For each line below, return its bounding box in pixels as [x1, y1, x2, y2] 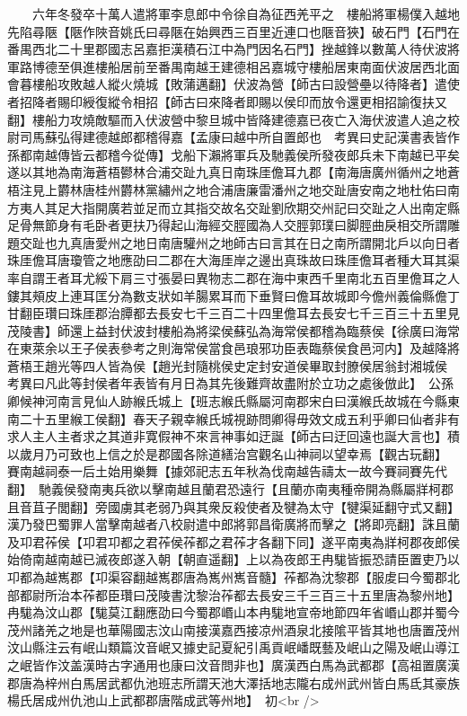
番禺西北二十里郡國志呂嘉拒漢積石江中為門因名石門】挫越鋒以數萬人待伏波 [7, 40, 447, 58]
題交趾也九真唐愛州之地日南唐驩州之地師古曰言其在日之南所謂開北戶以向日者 [7, 233, 460, 252]
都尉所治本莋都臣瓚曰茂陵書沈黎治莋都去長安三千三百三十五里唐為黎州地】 [19, 585, 460, 604]
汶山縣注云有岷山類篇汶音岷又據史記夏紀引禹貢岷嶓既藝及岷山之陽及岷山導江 [7, 638, 460, 657]
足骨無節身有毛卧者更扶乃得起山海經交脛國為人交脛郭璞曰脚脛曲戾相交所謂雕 [7, 216, 460, 234]
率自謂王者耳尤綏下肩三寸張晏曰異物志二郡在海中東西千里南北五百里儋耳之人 [7, 268, 460, 287]
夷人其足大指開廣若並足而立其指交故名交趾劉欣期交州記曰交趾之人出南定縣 [19, 198, 460, 217]
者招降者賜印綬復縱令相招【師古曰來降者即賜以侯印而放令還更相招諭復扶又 [7, 92, 447, 110]
